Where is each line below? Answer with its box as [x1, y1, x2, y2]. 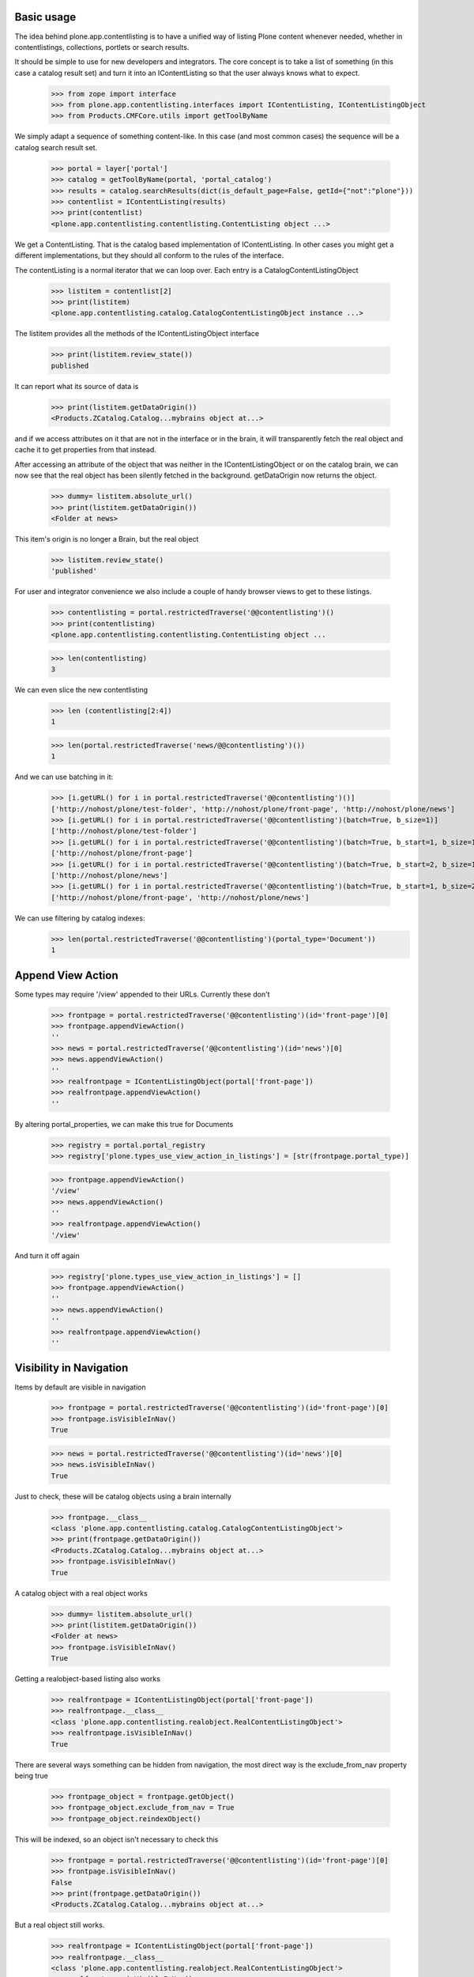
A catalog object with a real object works [14, 1588, 148, 1597]
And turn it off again [14, 1250, 81, 1261]
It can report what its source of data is [14, 381, 139, 391]
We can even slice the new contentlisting [14, 685, 149, 694]
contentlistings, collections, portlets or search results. [14, 42, 190, 51]
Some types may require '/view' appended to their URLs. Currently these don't [14, 989, 270, 999]
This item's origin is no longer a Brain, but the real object [14, 534, 199, 543]
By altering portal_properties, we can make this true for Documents [14, 1119, 234, 1128]
